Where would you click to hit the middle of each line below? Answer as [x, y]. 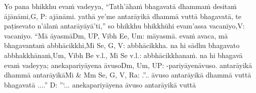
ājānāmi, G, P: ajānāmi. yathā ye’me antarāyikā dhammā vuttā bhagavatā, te [123, 16]
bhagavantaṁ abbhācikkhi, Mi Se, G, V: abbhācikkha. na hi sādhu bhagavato [122, 45]
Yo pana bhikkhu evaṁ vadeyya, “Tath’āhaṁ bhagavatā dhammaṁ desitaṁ [120, 6]
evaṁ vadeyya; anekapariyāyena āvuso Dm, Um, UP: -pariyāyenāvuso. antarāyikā [128, 65]
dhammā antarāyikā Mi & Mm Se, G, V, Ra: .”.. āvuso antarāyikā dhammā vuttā [128, 75]
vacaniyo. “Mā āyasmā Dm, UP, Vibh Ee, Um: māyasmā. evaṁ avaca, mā [116, 35]
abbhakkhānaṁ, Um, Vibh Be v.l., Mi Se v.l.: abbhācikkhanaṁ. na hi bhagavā [123, 55]
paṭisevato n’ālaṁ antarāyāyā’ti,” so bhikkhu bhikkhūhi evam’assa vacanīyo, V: [124, 26]
